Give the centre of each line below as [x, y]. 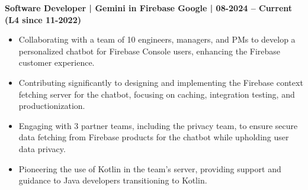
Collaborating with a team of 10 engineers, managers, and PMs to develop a [157, 39]
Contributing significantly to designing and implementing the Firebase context [161, 82]
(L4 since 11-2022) [43, 19]
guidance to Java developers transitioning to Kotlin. [113, 180]
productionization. [52, 106]
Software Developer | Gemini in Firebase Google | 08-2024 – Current [149, 8]
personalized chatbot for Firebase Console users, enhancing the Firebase [150, 51]
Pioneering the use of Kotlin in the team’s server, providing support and [150, 168]
